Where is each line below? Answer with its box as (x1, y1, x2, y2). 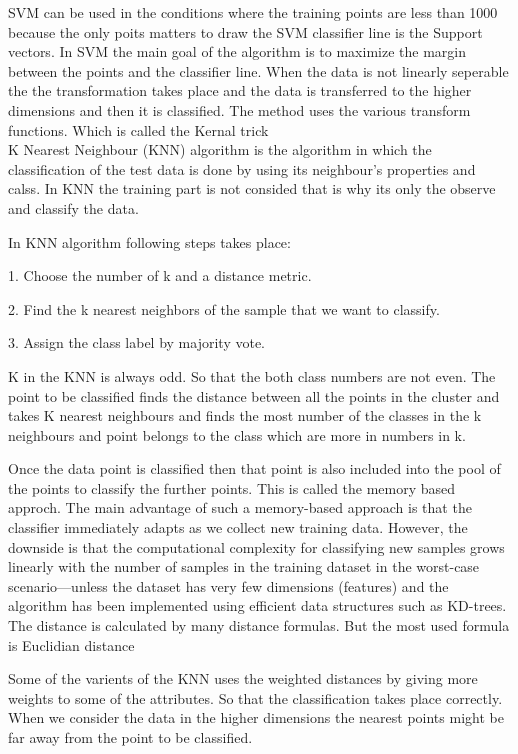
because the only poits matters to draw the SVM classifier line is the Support (8, 21, 483, 42)
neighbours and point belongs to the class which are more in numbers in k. (8, 424, 466, 445)
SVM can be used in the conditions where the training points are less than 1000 (8, 2, 498, 22)
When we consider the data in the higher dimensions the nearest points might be (8, 707, 504, 728)
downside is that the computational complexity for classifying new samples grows (8, 536, 505, 557)
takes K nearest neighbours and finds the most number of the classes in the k (8, 405, 482, 426)
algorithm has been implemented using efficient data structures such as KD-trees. (8, 595, 507, 616)
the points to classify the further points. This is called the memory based (8, 477, 456, 498)
